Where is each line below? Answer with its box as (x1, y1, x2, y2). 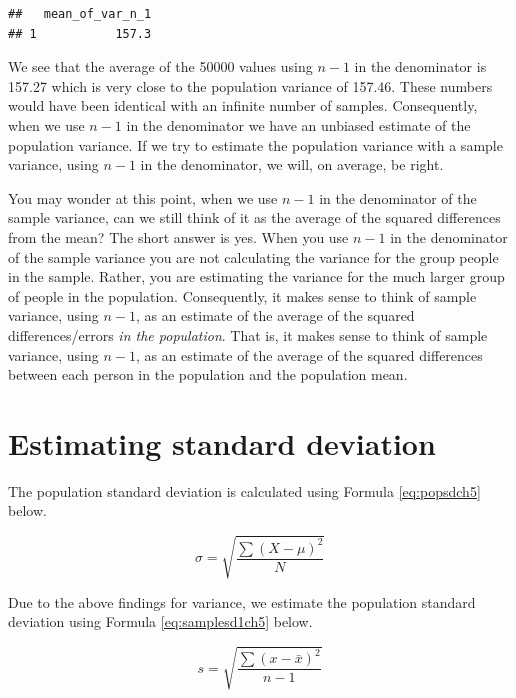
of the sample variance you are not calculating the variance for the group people (8, 246, 499, 267)
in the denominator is (354, 56, 487, 77)
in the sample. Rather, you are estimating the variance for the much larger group (8, 266, 505, 287)
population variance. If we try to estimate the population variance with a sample (8, 134, 503, 155)
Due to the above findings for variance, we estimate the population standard (8, 591, 476, 612)
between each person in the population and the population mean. (8, 364, 408, 385)
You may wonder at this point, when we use (8, 187, 278, 208)
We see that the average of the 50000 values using (8, 56, 313, 77)
